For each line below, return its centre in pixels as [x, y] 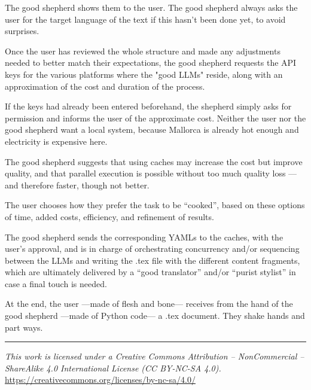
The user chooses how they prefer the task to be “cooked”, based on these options [155, 205]
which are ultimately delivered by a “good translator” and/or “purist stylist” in [150, 272]
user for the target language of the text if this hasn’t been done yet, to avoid [145, 19]
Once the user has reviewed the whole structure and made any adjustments [143, 51]
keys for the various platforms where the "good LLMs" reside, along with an [144, 74]
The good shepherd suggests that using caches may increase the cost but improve [154, 161]
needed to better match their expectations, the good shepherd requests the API [151, 63]
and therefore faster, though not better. [77, 185]
